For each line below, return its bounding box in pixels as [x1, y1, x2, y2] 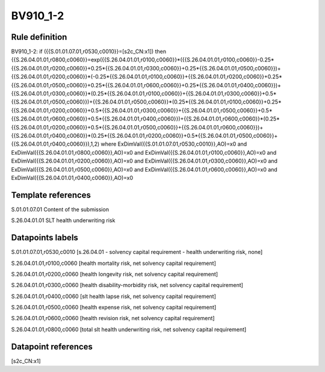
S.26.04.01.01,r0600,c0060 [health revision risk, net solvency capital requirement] [11, 315, 215, 322]
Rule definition [11, 32, 67, 42]
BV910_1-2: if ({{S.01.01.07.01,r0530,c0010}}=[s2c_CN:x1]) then [11, 48, 167, 55]
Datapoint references [11, 341, 93, 352]
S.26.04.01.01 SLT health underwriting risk [11, 217, 116, 224]
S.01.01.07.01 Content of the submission [11, 205, 110, 213]
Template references [11, 190, 91, 200]
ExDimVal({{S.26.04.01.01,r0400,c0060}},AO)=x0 [11, 174, 134, 181]
